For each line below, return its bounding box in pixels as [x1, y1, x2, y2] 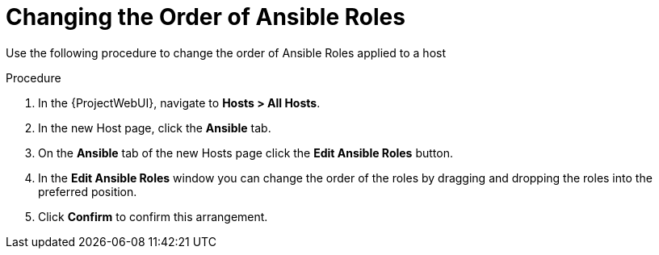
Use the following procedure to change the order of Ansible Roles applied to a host [6, 45, 446, 60]
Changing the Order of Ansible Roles [6, 3, 405, 31]
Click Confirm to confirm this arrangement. [38, 209, 268, 224]
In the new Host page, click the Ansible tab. [38, 120, 271, 135]
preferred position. [38, 184, 137, 199]
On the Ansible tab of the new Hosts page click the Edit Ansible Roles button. [38, 145, 453, 160]
